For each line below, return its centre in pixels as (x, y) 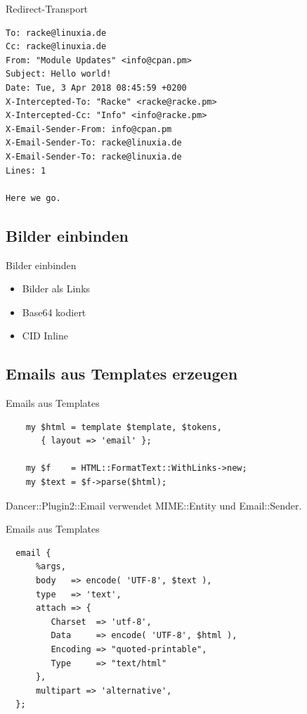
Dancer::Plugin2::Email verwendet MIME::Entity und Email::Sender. (154, 505)
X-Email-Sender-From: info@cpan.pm (89, 129)
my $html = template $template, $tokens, (124, 427)
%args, (51, 567)
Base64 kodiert (54, 312)
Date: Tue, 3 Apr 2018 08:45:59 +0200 (96, 87)
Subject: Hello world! (59, 74)
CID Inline (45, 336)
